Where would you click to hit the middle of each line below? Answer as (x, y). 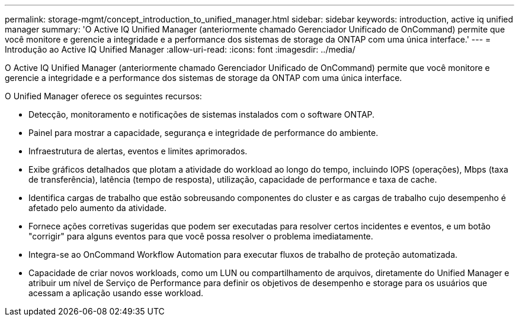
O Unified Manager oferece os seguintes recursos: (103, 96)
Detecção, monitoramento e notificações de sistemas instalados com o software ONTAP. (202, 114)
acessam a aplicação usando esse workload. (116, 293)
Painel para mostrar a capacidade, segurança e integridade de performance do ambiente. (204, 133)
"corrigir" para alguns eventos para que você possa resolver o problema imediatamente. (201, 236)
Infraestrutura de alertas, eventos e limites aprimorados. (138, 151)
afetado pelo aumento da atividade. (97, 208)
